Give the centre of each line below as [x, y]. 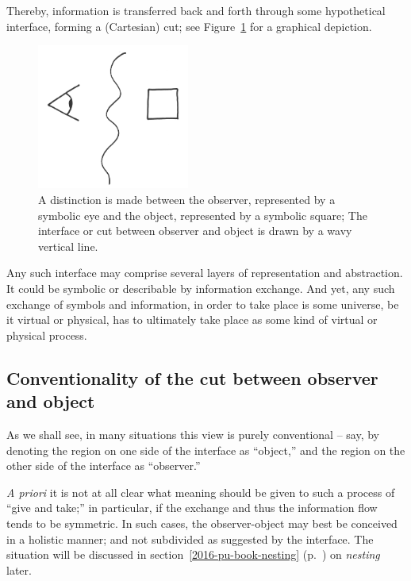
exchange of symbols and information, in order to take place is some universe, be [203, 304]
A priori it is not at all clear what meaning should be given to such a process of [201, 492]
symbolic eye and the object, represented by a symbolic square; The [203, 215]
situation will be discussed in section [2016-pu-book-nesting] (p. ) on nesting [193, 554]
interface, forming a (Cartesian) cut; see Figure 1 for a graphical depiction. [189, 26]
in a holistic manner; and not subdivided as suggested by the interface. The [190, 539]
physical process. [47, 335]
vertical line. [68, 246]
